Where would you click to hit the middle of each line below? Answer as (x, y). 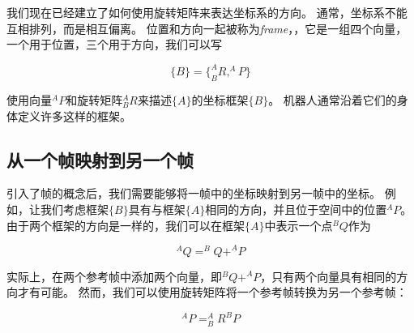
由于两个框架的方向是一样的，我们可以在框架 (126, 225)
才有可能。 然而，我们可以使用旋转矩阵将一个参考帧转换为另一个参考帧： (212, 292)
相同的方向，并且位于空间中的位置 (296, 209)
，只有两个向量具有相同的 (329, 276)
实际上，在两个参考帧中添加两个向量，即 (114, 276)
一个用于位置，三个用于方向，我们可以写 (114, 44)
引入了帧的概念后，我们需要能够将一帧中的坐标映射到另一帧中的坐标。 (194, 193)
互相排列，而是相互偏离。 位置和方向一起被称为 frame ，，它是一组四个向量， (207, 28)
